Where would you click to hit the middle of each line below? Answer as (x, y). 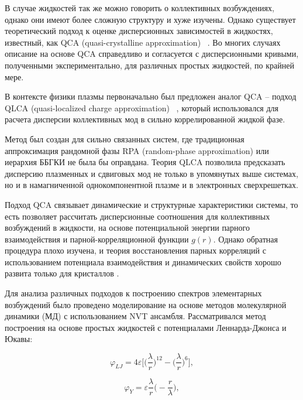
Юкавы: (19, 339)
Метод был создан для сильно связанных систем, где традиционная (125, 139)
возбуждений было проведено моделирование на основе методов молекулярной (146, 304)
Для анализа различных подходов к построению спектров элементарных (133, 293)
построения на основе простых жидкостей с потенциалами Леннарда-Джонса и (146, 327)
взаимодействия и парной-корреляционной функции (97, 239)
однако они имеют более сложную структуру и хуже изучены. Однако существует (150, 19)
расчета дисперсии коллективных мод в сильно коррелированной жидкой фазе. (145, 119)
